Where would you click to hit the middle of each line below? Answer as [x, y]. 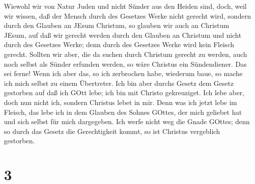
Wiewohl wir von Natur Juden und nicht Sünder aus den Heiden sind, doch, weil [126, 6]
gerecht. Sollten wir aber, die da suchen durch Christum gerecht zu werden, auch [126, 54]
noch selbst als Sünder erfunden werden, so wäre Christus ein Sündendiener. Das [126, 64]
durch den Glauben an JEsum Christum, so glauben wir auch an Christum [117, 25]
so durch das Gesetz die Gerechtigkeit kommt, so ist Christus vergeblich [112, 131]
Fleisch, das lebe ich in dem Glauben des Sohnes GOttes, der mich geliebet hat [123, 112]
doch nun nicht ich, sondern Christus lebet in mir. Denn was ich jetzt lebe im [121, 102]
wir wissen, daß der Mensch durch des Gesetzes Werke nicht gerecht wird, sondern [127, 15]
